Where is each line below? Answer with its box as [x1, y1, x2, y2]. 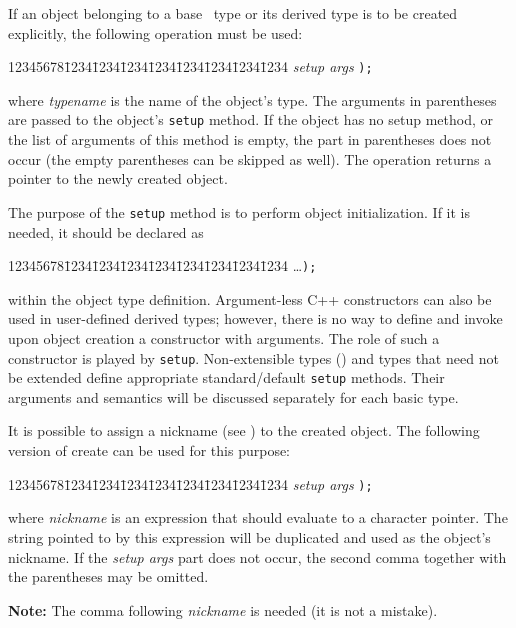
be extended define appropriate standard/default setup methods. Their [8, 367, 445, 388]
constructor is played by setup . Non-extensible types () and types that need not [8, 347, 499, 368]
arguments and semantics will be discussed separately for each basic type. [8, 386, 459, 407]
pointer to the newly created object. [8, 168, 228, 189]
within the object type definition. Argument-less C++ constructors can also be [8, 288, 492, 309]
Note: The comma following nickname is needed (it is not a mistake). [8, 599, 438, 620]
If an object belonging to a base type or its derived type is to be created [8, 3, 458, 23]
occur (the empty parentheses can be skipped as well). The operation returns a [8, 148, 492, 169]
